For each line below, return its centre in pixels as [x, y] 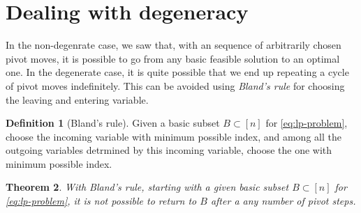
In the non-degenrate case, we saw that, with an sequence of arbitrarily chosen [174, 45]
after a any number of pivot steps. [283, 201]
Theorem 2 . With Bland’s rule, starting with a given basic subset [147, 187]
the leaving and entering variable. [77, 99]
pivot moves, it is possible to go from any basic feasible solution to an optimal [173, 58]
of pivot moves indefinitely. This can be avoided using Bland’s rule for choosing [175, 85]
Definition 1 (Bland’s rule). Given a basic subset [113, 123]
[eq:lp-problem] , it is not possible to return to [101, 201]
